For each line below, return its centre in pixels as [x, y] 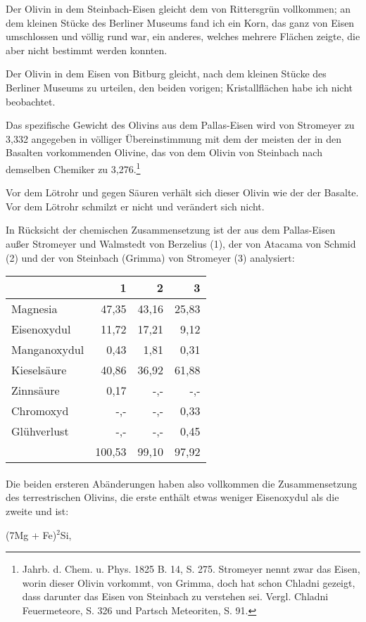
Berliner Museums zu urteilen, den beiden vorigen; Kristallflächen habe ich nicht [179, 87]
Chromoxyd [40, 411]
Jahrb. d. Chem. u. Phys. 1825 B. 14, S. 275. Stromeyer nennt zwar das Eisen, [191, 569]
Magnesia [34, 309]
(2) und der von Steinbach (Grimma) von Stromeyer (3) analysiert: [150, 257]
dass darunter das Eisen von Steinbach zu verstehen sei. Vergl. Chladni [175, 596]
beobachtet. [31, 101]
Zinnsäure [36, 391]
